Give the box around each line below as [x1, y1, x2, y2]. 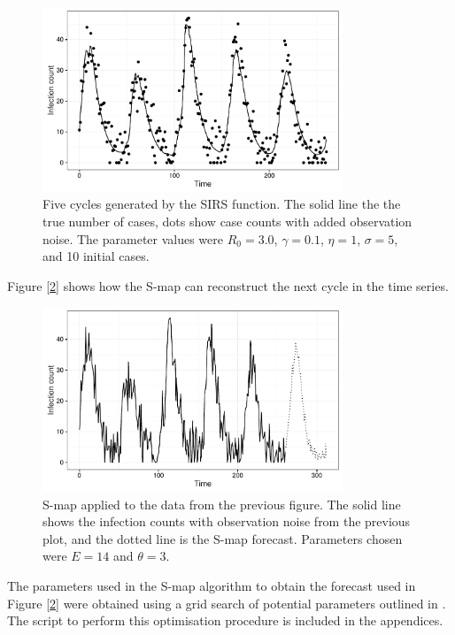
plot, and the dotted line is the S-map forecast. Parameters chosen [42, 529, 403, 547]
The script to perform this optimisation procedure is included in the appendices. [7, 611, 443, 630]
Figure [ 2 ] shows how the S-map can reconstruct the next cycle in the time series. [7, 276, 449, 295]
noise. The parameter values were [42, 229, 224, 248]
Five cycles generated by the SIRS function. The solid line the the [42, 195, 401, 213]
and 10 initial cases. [42, 247, 150, 265]
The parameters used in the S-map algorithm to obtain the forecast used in [7, 576, 416, 594]
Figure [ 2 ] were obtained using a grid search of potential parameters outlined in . [7, 593, 446, 612]
